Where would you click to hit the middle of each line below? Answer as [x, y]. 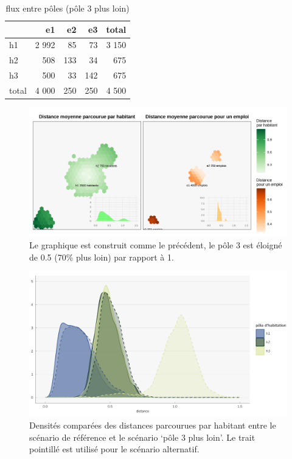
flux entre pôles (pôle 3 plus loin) [68, 8]
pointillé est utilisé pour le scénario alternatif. [114, 449]
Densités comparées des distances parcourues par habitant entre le [153, 425]
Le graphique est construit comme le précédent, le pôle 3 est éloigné [156, 245]
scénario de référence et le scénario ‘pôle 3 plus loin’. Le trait [142, 437]
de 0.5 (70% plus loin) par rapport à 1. [102, 257]
